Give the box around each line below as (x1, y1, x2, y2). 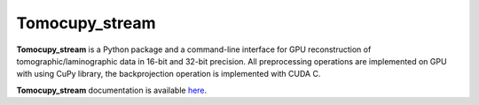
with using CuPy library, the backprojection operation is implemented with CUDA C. (16, 69, 321, 79)
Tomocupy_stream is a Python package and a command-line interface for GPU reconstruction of (16, 44, 372, 55)
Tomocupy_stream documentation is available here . (16, 85, 208, 95)
